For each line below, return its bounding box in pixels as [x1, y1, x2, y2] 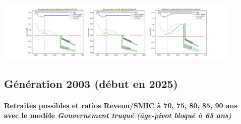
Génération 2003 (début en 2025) [4, 76, 178, 91]
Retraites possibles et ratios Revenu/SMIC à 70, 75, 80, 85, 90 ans [4, 100, 238, 111]
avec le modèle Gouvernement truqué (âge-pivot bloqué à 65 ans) [4, 110, 232, 120]
